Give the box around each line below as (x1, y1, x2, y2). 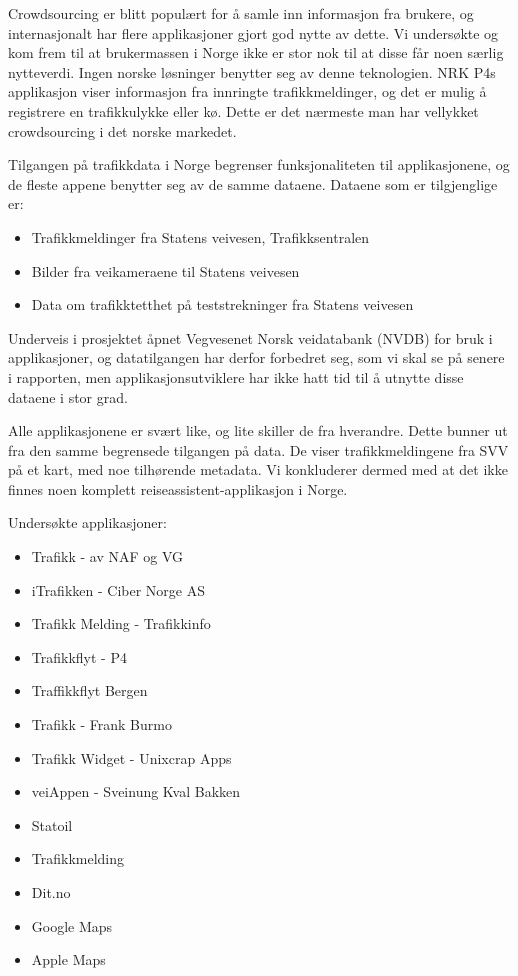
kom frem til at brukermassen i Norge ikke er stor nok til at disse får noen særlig (8, 42, 504, 63)
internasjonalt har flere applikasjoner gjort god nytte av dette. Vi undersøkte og (8, 22, 499, 43)
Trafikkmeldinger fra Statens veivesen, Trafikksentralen (31, 226, 370, 247)
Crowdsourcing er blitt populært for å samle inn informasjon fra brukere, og (8, 3, 474, 23)
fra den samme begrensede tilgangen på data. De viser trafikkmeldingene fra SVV (8, 439, 509, 460)
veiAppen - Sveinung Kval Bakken (31, 781, 241, 802)
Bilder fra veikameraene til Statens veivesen (31, 260, 300, 281)
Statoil (31, 814, 73, 835)
